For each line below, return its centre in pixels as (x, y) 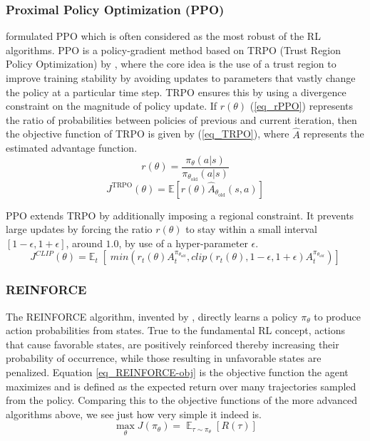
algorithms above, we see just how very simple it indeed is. (134, 414)
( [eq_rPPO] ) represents (301, 106)
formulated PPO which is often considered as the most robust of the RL (163, 36)
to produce (337, 316)
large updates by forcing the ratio (79, 229)
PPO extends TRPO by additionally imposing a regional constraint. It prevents (180, 215)
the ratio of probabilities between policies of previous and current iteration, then (181, 119)
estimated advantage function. (72, 148)
